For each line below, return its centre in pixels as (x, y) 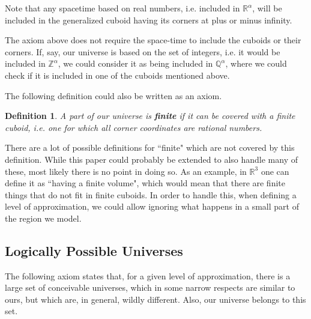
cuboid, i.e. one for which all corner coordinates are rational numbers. (134, 127)
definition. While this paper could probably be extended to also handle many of (151, 159)
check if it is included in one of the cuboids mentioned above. (117, 75)
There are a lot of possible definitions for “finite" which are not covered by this (150, 147)
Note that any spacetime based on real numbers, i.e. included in (122, 8)
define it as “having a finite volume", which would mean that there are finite (145, 183)
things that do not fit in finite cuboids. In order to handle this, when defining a (151, 194)
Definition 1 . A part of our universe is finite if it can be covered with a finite (150, 116)
